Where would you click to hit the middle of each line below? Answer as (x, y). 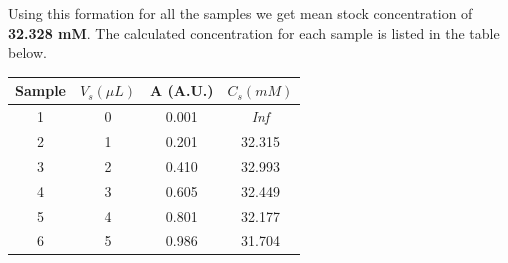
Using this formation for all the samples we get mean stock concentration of (240, 13)
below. (27, 52)
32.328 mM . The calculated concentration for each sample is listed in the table (254, 32)
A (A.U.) (182, 90)
